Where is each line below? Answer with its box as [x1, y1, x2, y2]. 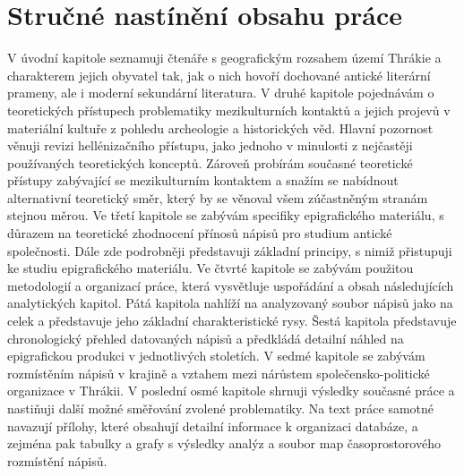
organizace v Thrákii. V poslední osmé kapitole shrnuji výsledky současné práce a [7, 381, 455, 400]
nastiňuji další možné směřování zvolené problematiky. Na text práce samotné [7, 399, 434, 417]
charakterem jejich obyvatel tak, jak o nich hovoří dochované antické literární [7, 65, 431, 84]
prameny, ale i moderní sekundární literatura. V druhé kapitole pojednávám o [7, 83, 434, 102]
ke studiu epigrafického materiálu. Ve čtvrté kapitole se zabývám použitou [7, 259, 414, 277]
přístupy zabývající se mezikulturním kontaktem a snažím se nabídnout [7, 171, 399, 190]
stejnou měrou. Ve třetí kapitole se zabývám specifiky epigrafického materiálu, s [7, 206, 444, 225]
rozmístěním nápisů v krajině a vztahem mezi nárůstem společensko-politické [7, 363, 430, 382]
